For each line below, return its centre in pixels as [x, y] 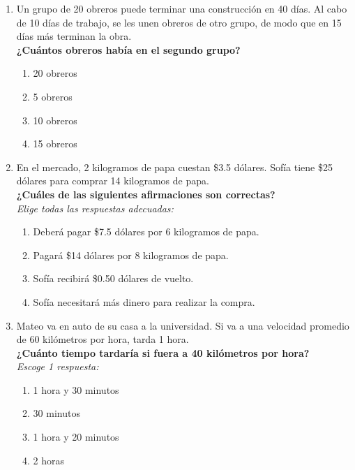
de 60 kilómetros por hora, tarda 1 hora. [103, 339]
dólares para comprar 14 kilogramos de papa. [113, 181]
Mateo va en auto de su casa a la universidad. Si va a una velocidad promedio [183, 325]
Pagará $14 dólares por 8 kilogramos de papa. [131, 255]
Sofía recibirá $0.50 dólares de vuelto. [113, 278]
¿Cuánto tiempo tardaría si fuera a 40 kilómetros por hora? [163, 352]
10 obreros [55, 120]
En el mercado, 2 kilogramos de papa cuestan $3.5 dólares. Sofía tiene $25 [174, 167]
